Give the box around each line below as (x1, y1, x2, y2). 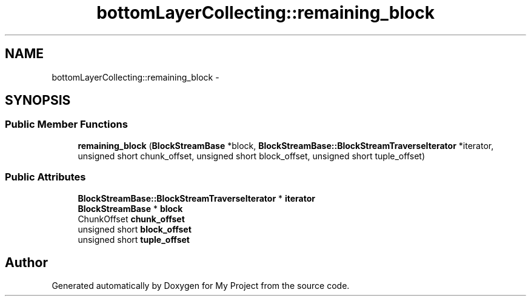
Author (5, 254, 48, 270)
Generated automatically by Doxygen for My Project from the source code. (52, 280, 350, 291)
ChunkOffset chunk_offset (78, 213, 185, 224)
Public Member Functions (5, 118, 128, 131)
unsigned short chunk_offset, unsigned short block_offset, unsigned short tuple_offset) (78, 150, 425, 161)
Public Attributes (5, 171, 86, 184)
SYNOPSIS (5, 93, 71, 108)
